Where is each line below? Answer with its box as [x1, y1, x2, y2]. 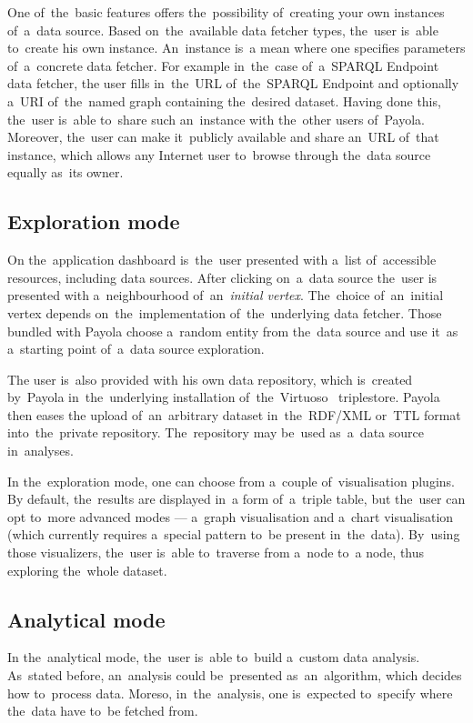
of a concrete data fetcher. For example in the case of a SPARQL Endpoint [7, 55, 439, 75]
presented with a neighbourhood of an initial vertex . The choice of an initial [7, 286, 444, 305]
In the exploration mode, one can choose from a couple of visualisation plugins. [7, 471, 455, 490]
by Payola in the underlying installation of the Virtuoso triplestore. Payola [7, 387, 440, 407]
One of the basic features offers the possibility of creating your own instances [7, 3, 445, 21]
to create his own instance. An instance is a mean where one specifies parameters [7, 38, 466, 57]
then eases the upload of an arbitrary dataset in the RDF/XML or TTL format [7, 405, 461, 424]
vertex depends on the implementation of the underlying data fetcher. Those [7, 303, 442, 322]
